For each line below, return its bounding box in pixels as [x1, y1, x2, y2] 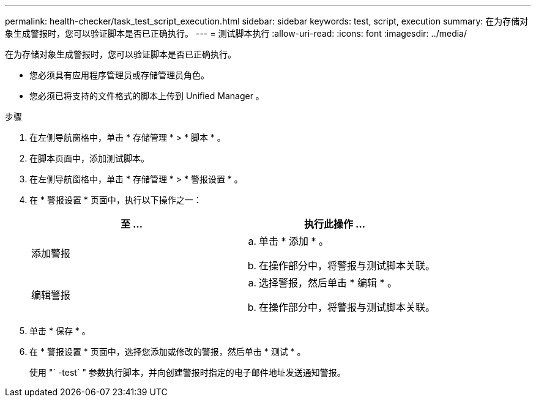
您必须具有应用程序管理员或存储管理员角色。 [29, 70, 209, 80]
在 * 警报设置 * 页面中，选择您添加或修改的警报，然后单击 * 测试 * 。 [29, 346, 306, 357]
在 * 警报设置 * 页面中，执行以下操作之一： [29, 195, 202, 205]
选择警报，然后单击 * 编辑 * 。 [259, 277, 398, 289]
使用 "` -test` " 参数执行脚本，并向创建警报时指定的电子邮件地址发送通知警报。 [29, 367, 346, 378]
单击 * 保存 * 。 [29, 326, 91, 336]
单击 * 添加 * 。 [259, 235, 329, 247]
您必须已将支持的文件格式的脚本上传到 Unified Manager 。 [29, 91, 264, 101]
